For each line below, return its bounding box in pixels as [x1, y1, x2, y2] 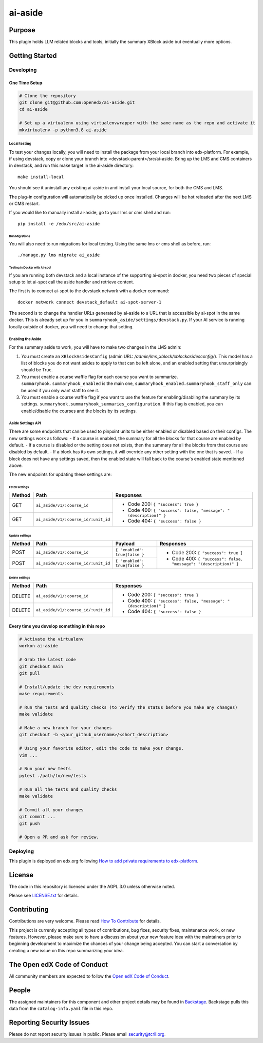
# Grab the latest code [19, 657, 76, 662]
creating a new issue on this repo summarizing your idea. [9, 947, 124, 953]
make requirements [19, 691, 63, 697]
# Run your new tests [19, 766, 71, 772]
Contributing [9, 905, 49, 914]
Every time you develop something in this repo [9, 623, 105, 629]
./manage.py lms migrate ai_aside [18, 252, 100, 258]
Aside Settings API [9, 421, 41, 425]
